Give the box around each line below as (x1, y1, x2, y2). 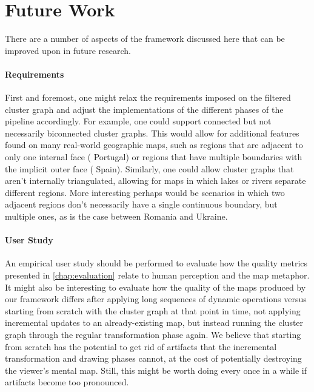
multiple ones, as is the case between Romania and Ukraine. (5, 210, 228, 223)
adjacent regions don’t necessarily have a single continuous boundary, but (5, 198, 278, 211)
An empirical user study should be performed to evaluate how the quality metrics (5, 257, 308, 269)
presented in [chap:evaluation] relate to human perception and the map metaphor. (5, 269, 310, 282)
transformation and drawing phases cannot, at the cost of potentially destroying (5, 352, 302, 365)
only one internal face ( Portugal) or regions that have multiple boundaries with (5, 150, 302, 163)
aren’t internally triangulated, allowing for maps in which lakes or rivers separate (5, 174, 306, 187)
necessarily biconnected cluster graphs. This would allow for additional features (5, 126, 299, 139)
